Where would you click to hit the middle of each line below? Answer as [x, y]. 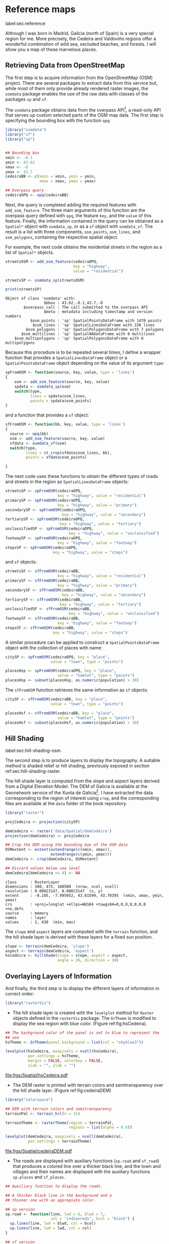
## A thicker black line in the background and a [59, 1195]
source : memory [27, 913]
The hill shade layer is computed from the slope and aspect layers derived [82, 781]
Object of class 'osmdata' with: [40, 299]
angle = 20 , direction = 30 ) [88, 960]
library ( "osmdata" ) [26, 130]
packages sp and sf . [27, 99]
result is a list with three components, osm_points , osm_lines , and [73, 231]
